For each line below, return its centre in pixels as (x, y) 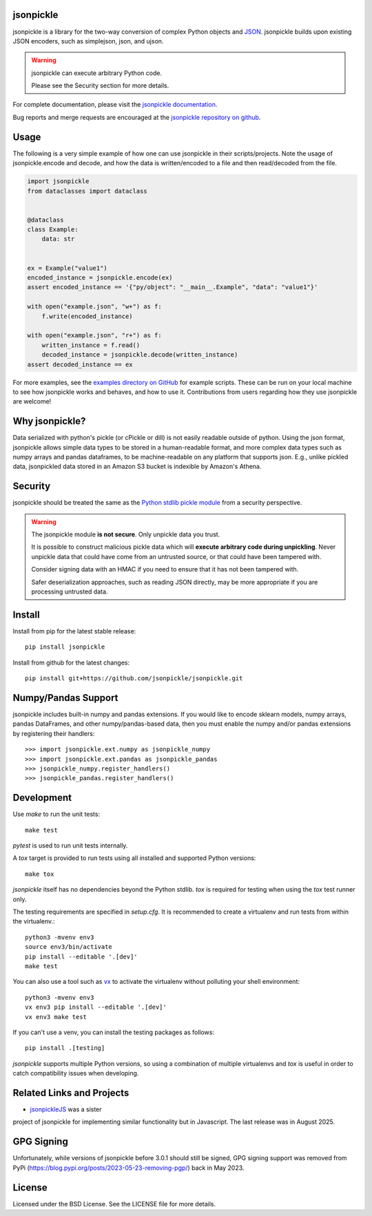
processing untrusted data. (70, 591)
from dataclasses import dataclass (87, 191)
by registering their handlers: (54, 733)
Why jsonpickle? (49, 421)
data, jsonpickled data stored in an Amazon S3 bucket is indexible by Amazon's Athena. (137, 467)
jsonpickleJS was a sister (66, 1109)
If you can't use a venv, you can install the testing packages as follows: (114, 1032)
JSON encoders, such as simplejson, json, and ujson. (88, 41)
